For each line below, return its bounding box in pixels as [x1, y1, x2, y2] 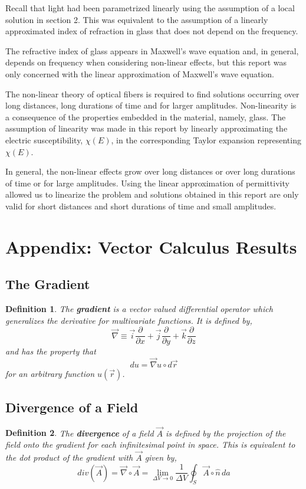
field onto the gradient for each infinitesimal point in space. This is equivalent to [5, 438, 295, 451]
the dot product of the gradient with [5, 451, 133, 463]
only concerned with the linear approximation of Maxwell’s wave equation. [5, 67, 274, 80]
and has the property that [5, 345, 96, 357]
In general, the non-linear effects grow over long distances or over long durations [5, 165, 295, 178]
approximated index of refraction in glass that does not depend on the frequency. [5, 25, 298, 37]
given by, [144, 451, 177, 463]
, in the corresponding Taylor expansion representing [111, 133, 301, 146]
